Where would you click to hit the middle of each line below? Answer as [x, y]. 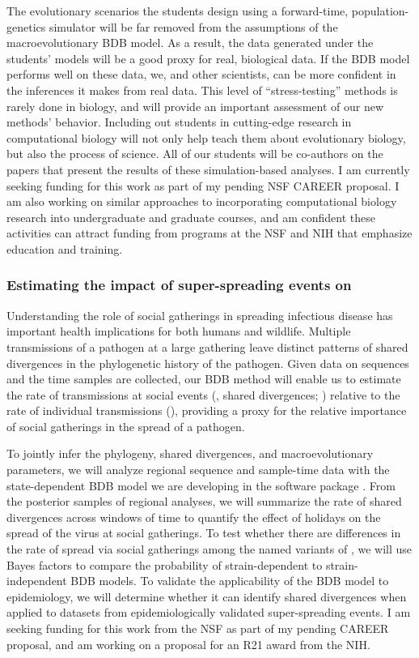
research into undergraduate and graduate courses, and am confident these [191, 217]
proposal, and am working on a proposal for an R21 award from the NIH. [188, 644]
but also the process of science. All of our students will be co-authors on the [195, 154]
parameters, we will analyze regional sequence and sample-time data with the [198, 470]
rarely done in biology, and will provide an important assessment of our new [195, 106]
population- [380, 11]
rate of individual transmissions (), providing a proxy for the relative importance [207, 410]
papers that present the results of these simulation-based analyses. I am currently [208, 169]
